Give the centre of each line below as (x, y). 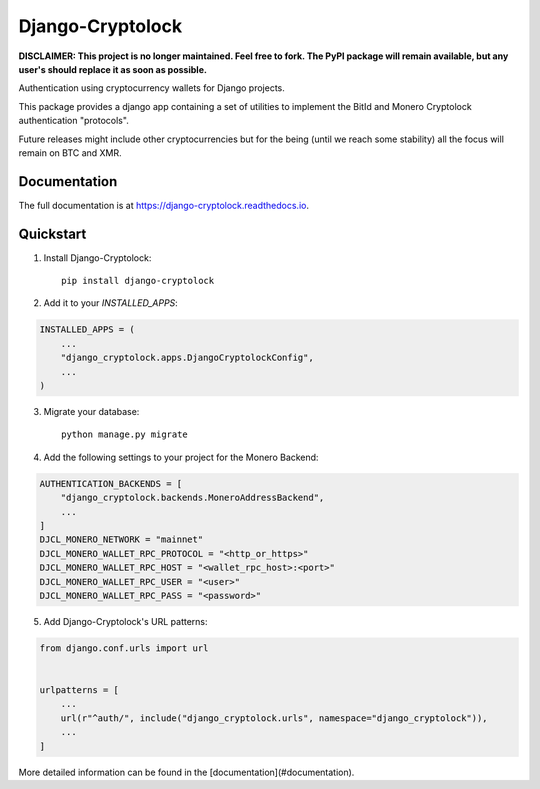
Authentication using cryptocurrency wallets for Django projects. (151, 88)
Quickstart (52, 233)
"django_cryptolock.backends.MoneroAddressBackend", (192, 498)
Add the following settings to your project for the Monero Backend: (181, 457)
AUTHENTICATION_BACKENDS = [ (111, 483)
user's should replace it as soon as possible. (112, 69)
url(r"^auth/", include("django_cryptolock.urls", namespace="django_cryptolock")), (274, 718)
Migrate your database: (91, 412)
